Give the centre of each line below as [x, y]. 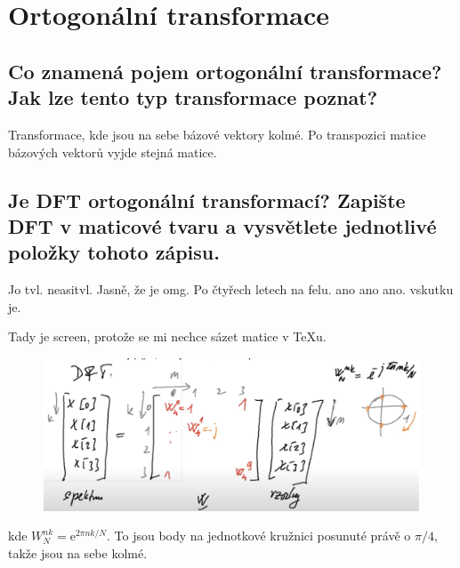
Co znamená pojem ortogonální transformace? [225, 71]
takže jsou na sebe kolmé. [78, 552]
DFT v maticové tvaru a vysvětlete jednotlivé [222, 225]
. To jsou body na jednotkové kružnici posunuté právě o [259, 536]
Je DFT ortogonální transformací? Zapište [207, 200]
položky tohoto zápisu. [114, 252]
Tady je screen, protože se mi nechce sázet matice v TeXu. [167, 336]
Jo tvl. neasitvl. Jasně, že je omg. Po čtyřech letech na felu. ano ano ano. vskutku [231, 289]
